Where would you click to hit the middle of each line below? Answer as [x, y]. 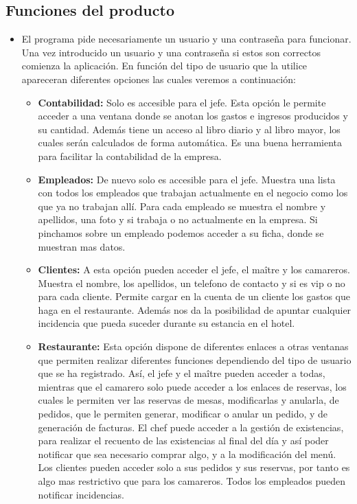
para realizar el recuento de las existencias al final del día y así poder [183, 440]
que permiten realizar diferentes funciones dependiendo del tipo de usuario [195, 359]
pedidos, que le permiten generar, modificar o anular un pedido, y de [183, 414]
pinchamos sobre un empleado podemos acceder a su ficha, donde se [181, 232]
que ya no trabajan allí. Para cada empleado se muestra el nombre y [182, 206]
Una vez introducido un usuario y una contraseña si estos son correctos [171, 52]
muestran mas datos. [82, 246]
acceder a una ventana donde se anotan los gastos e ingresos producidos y [193, 116]
